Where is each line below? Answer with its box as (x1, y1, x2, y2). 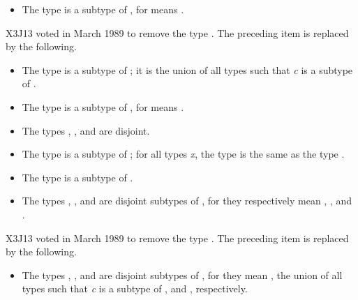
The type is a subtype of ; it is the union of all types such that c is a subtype (22, 62, 353, 77)
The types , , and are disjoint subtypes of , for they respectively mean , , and (22, 193, 352, 208)
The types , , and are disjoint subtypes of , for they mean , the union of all (22, 267, 343, 282)
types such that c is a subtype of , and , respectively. (22, 281, 248, 296)
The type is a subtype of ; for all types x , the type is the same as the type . (22, 147, 345, 161)
